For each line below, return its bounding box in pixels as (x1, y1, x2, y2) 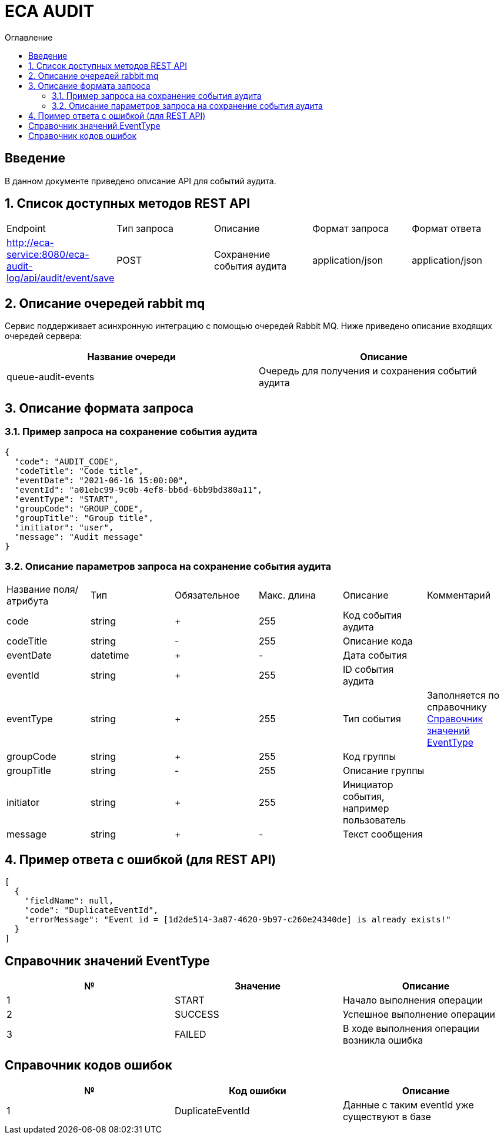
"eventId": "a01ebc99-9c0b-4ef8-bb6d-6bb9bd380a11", (14, 484, 263, 494)
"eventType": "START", (14, 494, 119, 504)
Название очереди (87, 351, 176, 363)
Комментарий (426, 589, 491, 602)
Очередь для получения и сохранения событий (259, 365, 477, 377)
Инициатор (342, 779, 393, 791)
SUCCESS (174, 1008, 219, 1020)
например (342, 802, 389, 815)
